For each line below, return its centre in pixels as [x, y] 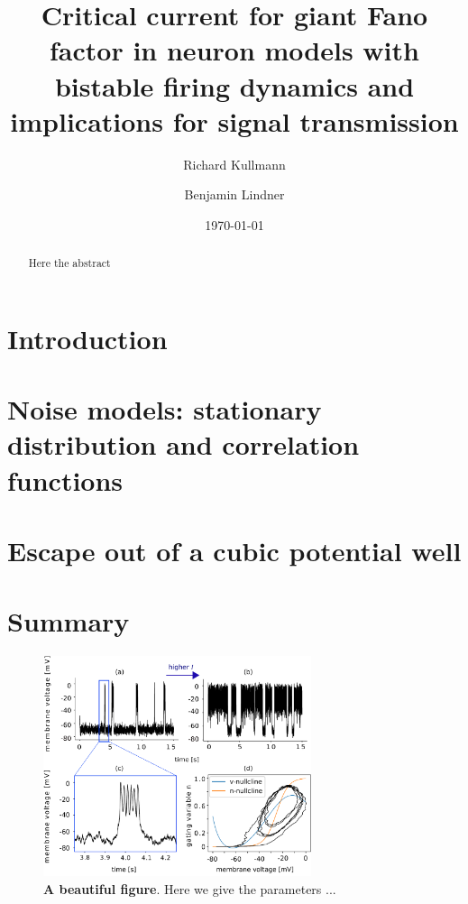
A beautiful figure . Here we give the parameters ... [190, 888]
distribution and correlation [184, 444]
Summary [69, 621]
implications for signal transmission [234, 120]
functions [65, 480]
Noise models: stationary [165, 409]
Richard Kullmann [234, 164]
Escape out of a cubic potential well [234, 551]
